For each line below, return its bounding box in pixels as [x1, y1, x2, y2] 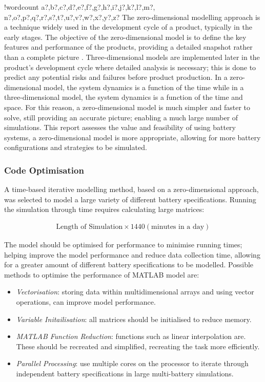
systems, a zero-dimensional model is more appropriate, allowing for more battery [4, 132, 261, 142]
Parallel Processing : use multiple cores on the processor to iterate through [16, 358, 249, 369]
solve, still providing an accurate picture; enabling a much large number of [4, 112, 238, 122]
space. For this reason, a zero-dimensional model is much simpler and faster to [4, 101, 251, 112]
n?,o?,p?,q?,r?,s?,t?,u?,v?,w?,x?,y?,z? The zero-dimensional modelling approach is [4, 11, 260, 22]
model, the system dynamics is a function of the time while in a [44, 81, 244, 92]
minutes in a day [151, 223, 205, 230]
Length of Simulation [56, 223, 123, 230]
